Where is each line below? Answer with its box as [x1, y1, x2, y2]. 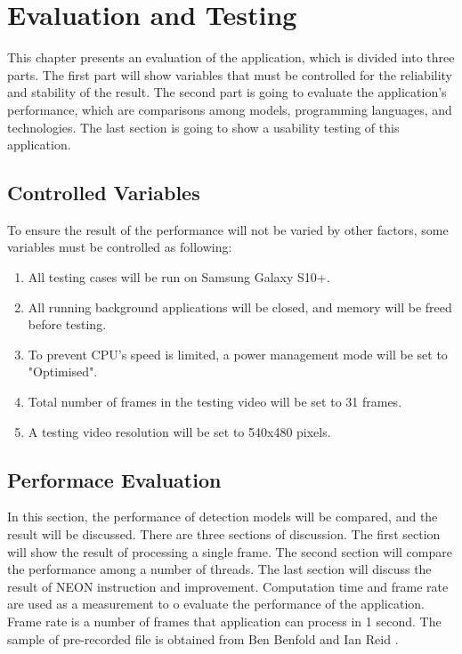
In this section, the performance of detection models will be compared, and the [7, 507, 438, 526]
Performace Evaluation [7, 465, 222, 493]
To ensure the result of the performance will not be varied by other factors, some [7, 220, 449, 238]
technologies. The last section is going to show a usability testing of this [7, 117, 400, 136]
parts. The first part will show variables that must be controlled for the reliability [7, 65, 453, 84]
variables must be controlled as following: [7, 238, 232, 256]
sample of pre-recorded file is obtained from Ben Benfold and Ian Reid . [7, 629, 399, 648]
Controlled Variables [7, 179, 200, 206]
